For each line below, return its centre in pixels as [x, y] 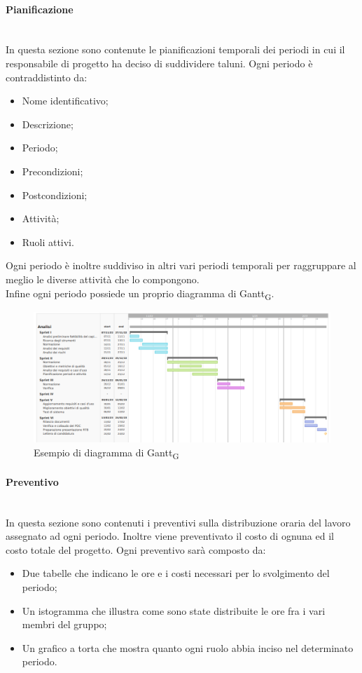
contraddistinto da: [47, 77]
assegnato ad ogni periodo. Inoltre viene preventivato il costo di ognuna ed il [170, 536]
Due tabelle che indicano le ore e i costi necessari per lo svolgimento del [176, 573]
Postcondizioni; [55, 195]
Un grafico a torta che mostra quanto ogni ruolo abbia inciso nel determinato [188, 647]
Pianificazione [40, 9]
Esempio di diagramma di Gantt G [106, 453]
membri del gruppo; [64, 624]
